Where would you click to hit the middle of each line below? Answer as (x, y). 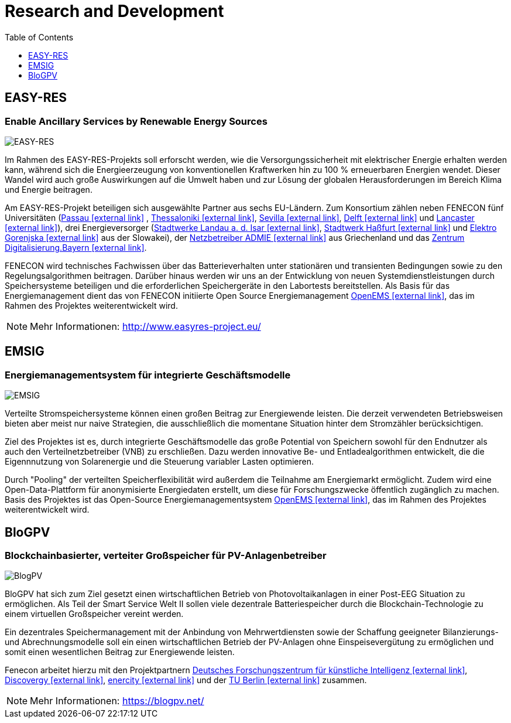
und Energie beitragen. (49, 189)
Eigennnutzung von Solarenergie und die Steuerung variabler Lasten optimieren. (159, 462)
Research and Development (114, 11)
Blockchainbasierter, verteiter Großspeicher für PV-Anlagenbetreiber (166, 556)
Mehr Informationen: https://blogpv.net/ (117, 701)
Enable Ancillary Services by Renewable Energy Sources (136, 121)
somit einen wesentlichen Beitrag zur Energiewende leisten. (120, 652)
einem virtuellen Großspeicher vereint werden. (94, 614)
